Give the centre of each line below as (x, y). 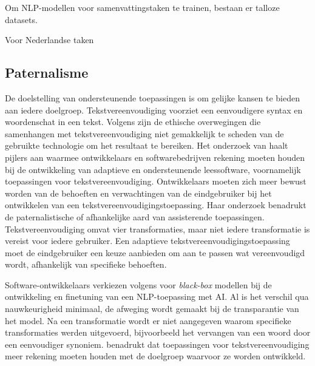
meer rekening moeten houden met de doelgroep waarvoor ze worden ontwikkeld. (155, 356)
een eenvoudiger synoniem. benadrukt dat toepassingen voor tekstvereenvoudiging (157, 344)
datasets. (21, 19)
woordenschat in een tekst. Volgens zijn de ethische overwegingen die (133, 122)
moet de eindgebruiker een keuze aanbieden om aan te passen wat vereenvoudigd (155, 252)
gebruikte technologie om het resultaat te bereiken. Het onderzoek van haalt (147, 145)
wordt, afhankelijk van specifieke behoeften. (86, 264)
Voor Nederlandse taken (49, 40)
